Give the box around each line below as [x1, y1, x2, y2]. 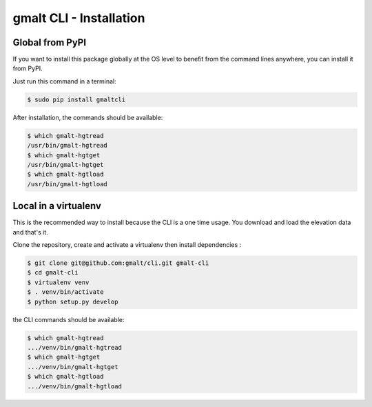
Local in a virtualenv [12, 200, 101, 212]
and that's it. [12, 228, 48, 236]
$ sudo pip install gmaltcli [27, 95, 126, 103]
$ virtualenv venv [27, 278, 90, 286]
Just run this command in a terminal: [12, 77, 116, 86]
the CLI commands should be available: [12, 315, 125, 324]
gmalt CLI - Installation [12, 10, 145, 26]
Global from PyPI [12, 37, 86, 48]
